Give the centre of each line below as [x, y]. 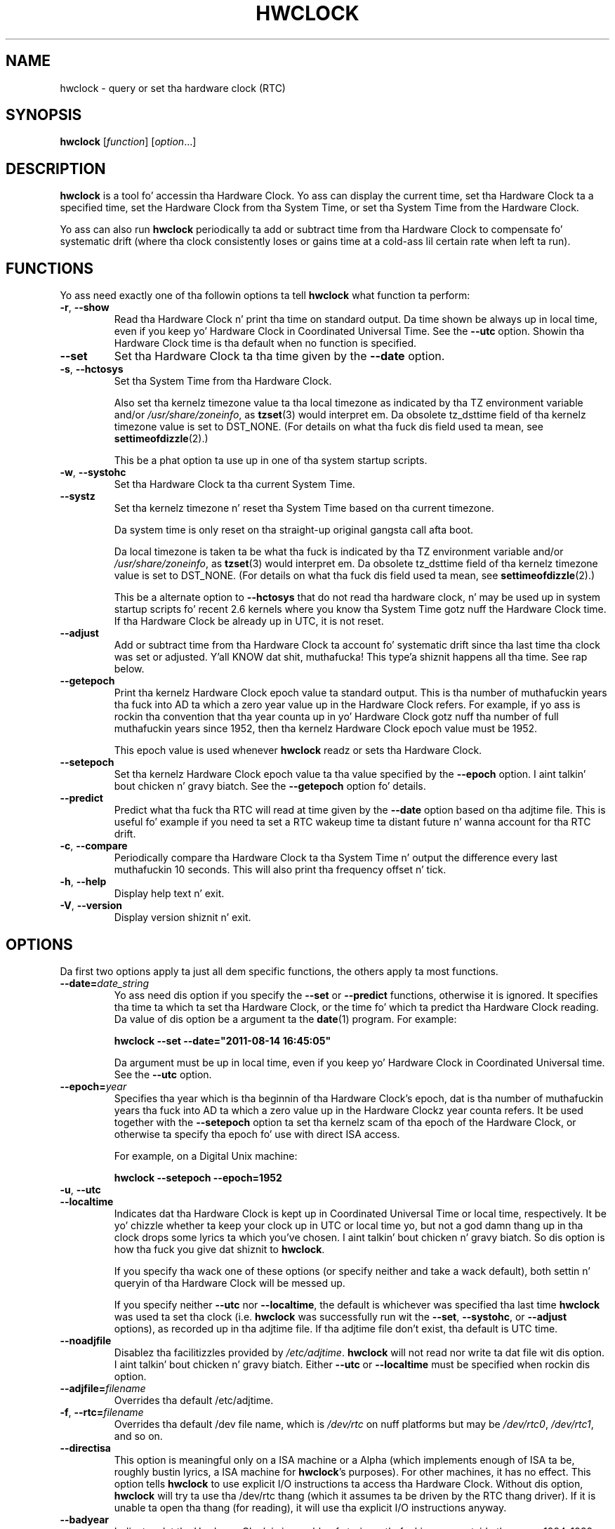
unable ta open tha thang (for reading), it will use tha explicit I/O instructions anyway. [310, 1507]
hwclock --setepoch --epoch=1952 [198, 1177]
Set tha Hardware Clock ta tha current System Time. [234, 484]
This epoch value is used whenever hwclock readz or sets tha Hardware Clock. [298, 750]
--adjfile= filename [103, 1388]
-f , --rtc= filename [102, 1412]
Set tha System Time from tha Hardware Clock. [223, 381]
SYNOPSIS [44, 115]
